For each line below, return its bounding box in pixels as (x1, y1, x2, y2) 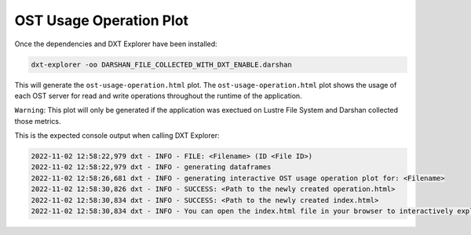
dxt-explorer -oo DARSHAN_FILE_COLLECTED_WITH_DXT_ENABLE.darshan (31, 60, 292, 69)
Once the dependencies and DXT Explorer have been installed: (14, 39, 217, 49)
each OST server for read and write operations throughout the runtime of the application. (14, 91, 302, 100)
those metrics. (14, 116, 61, 125)
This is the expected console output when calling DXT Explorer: (14, 131, 220, 140)
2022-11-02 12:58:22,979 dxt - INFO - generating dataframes (31, 163, 272, 172)
